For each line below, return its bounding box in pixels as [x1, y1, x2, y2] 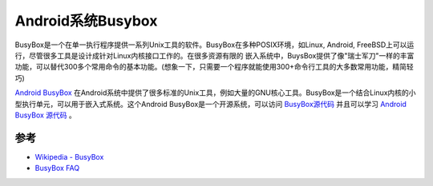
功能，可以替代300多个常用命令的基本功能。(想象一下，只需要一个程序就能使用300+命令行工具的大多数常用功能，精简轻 [14, 62, 414, 72]
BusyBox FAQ [34, 164, 80, 173]
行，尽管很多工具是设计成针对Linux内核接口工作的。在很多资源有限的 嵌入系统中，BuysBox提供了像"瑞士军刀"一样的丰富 [14, 50, 415, 60]
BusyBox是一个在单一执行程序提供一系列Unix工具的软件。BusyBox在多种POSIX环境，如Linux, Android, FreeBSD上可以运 [14, 40, 415, 49]
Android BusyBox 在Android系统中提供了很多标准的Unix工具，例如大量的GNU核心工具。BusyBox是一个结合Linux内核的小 [14, 88, 416, 97]
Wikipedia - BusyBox [34, 152, 104, 161]
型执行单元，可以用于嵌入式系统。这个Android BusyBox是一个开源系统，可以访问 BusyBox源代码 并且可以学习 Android [14, 99, 407, 109]
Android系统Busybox [14, 12, 158, 30]
